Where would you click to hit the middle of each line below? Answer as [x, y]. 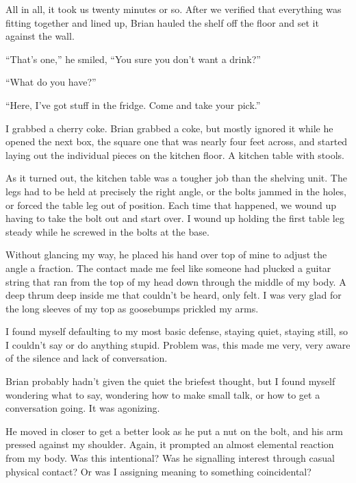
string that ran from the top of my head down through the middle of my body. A [176, 281]
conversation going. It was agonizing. [83, 408]
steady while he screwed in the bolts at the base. [107, 231]
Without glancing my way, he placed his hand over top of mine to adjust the [166, 255]
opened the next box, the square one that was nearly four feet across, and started [177, 141]
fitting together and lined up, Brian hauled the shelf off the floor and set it [162, 22]
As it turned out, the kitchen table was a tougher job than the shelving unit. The [176, 178]
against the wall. [40, 36]
